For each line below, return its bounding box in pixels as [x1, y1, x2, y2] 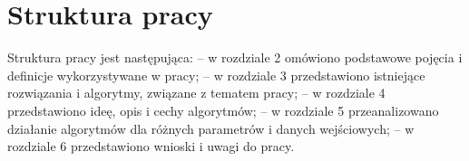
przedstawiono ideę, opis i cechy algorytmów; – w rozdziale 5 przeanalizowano [7, 100, 439, 119]
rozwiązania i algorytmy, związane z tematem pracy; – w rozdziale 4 [7, 83, 386, 102]
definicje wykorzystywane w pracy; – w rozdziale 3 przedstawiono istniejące [7, 65, 425, 84]
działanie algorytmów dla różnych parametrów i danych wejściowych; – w [7, 118, 415, 137]
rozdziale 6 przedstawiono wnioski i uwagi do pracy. [7, 137, 295, 156]
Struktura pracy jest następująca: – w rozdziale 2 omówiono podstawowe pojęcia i [7, 48, 463, 67]
